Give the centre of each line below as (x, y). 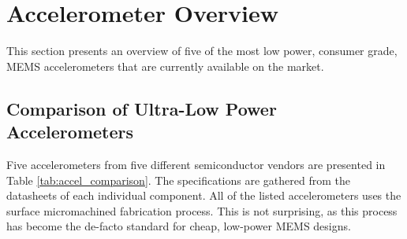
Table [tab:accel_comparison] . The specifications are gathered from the (178, 180)
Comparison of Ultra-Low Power (142, 108)
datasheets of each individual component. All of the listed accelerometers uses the (204, 195)
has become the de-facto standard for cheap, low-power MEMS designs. (179, 226)
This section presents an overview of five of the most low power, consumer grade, (202, 51)
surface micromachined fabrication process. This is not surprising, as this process (202, 210)
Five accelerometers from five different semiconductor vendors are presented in (196, 164)
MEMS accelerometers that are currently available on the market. (165, 66)
